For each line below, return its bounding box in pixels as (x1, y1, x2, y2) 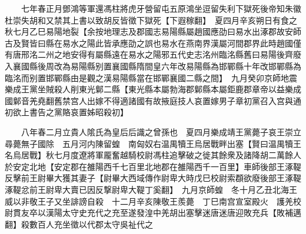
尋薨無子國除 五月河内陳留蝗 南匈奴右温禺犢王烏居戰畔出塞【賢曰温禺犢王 (5, 137, 301, 149)
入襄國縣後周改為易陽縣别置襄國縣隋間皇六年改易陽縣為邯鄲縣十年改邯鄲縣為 (5, 59, 301, 72)
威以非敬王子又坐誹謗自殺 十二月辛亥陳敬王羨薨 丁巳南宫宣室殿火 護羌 (5, 195, 293, 207)
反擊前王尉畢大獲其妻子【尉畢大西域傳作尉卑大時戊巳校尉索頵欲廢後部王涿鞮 (5, 172, 301, 184)
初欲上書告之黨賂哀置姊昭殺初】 (5, 106, 128, 118)
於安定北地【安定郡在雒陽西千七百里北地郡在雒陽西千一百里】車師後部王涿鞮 (5, 160, 301, 172)
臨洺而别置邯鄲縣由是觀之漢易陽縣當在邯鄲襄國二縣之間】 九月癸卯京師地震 (5, 71, 297, 83)
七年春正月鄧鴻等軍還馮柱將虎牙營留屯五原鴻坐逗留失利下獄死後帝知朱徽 (21, 2, 301, 14)
